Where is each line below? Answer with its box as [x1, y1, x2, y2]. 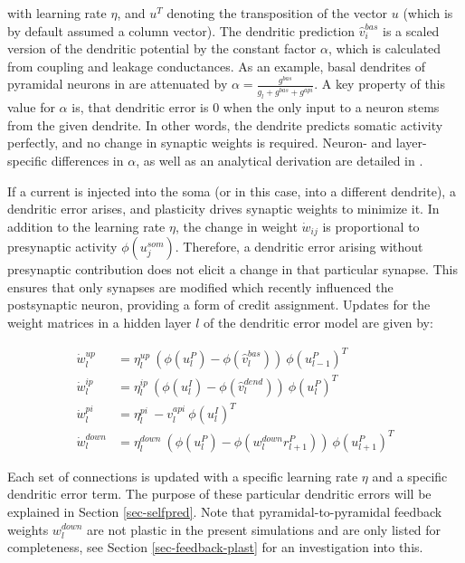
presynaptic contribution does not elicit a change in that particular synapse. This [7, 260, 458, 279]
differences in [51, 150, 124, 169]
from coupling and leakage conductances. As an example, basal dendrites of [7, 56, 425, 75]
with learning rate [7, 4, 107, 22]
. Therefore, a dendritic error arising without [175, 237, 423, 256]
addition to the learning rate [7, 216, 166, 235]
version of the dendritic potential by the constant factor [7, 39, 317, 58]
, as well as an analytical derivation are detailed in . [136, 150, 423, 169]
